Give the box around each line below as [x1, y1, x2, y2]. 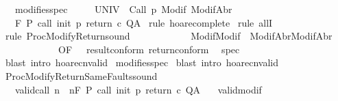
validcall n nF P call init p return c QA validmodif [14, 82, 262, 96]
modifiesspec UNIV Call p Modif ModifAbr [14, 2, 232, 16]
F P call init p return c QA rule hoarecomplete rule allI [14, 15, 273, 29]
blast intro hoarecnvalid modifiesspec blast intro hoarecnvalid [5, 55, 278, 70]
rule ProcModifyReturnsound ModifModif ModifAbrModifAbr [5, 29, 333, 43]
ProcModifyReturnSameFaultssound [5, 68, 158, 83]
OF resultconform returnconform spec [58, 42, 240, 56]
